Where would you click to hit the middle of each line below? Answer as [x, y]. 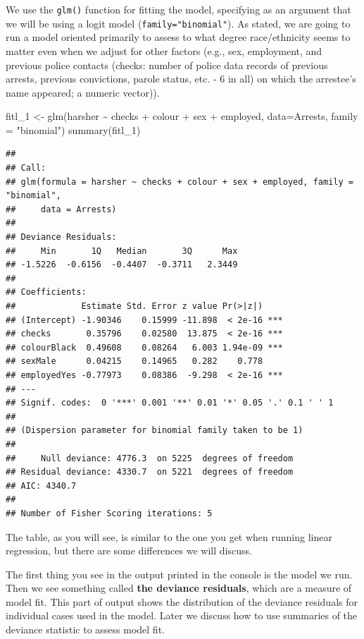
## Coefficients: [46, 292]
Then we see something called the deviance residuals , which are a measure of [179, 588]
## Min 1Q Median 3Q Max [122, 251]
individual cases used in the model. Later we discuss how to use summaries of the [182, 615]
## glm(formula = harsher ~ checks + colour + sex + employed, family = [180, 182]
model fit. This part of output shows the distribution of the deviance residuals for [182, 601]
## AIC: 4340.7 [41, 486]
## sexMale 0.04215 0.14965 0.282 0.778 [134, 361]
